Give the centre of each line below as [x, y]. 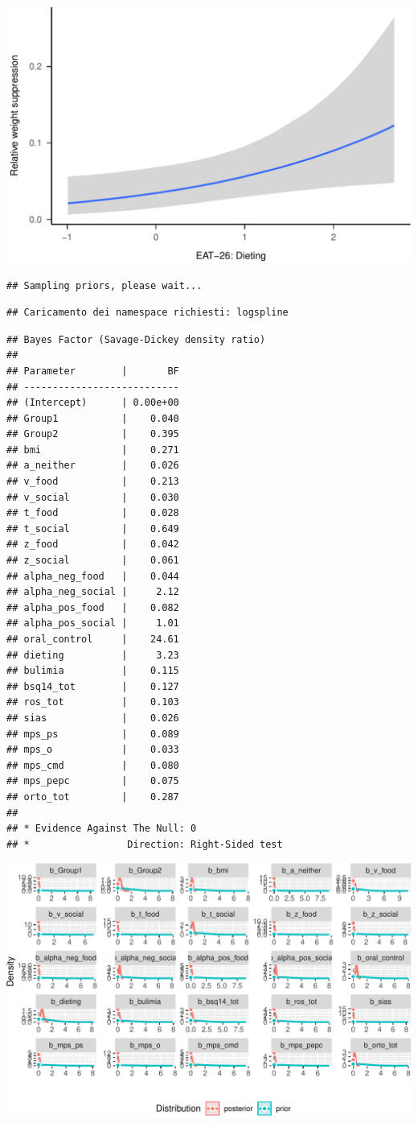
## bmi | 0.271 [93, 450]
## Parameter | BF [93, 371]
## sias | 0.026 [93, 718]
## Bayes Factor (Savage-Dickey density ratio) [136, 339]
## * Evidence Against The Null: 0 [102, 829]
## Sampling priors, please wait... [104, 285]
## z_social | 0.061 [93, 561]
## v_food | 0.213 [93, 482]
